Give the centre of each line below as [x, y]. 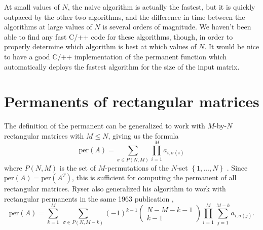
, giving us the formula [143, 135]
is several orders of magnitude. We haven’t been [177, 27]
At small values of [32, 7]
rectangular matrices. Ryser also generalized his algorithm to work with [115, 189]
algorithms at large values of [48, 27]
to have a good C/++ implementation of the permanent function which [116, 56]
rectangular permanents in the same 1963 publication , [89, 198]
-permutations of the [137, 167]
